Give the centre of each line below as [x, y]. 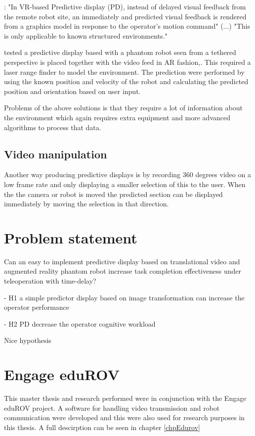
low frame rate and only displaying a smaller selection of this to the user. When [125, 184]
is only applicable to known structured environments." [86, 35]
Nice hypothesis [28, 340]
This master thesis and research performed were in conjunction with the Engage [125, 398]
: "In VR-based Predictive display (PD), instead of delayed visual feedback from [125, 6]
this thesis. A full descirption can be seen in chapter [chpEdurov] [102, 427]
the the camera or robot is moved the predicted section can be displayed [113, 194]
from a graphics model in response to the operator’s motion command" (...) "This [127, 26]
